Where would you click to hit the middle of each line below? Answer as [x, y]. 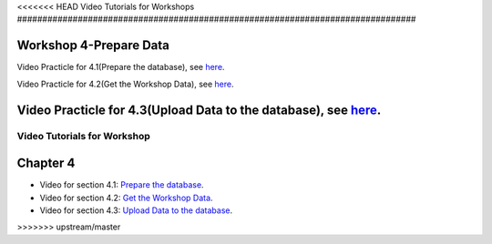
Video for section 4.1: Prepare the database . [122, 185]
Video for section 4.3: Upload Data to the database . [136, 210]
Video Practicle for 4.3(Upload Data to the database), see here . [199, 110]
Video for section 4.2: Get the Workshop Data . [126, 198]
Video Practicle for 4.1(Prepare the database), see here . [121, 67]
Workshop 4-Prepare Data [93, 46]
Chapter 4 [46, 163]
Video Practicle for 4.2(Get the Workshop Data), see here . [125, 84]
